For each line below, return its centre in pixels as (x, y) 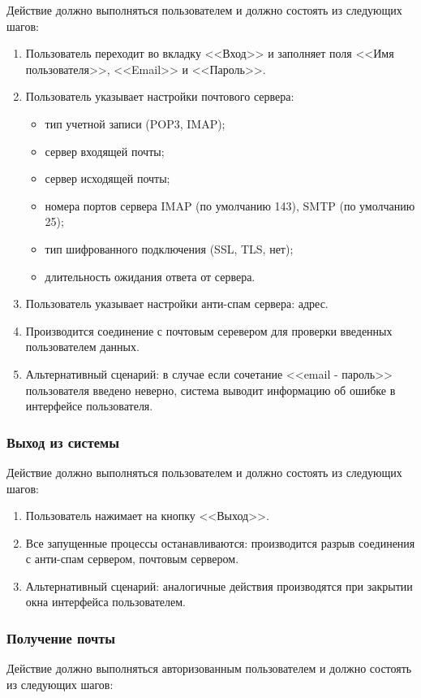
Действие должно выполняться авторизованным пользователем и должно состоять (209, 668)
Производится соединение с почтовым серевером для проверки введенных (209, 330)
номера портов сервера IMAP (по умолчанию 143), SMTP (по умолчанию (230, 205)
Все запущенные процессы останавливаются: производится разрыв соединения (220, 542)
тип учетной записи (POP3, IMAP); (135, 123)
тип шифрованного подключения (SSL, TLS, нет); (169, 248)
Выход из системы (63, 442)
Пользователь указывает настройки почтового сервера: (160, 96)
